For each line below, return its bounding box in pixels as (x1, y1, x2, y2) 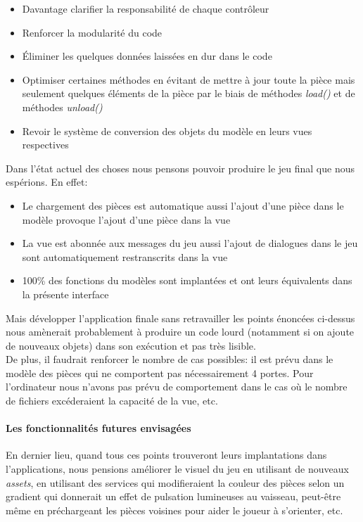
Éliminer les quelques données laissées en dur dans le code (22, 49, 272, 63)
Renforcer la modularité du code (22, 25, 163, 39)
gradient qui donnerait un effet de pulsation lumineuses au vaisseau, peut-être (6, 489, 341, 504)
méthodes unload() (22, 99, 103, 114)
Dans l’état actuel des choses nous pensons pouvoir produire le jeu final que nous (6, 160, 355, 175)
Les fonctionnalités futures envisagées (6, 421, 191, 435)
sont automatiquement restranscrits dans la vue (22, 249, 228, 264)
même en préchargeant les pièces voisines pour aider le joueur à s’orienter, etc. (6, 502, 343, 517)
